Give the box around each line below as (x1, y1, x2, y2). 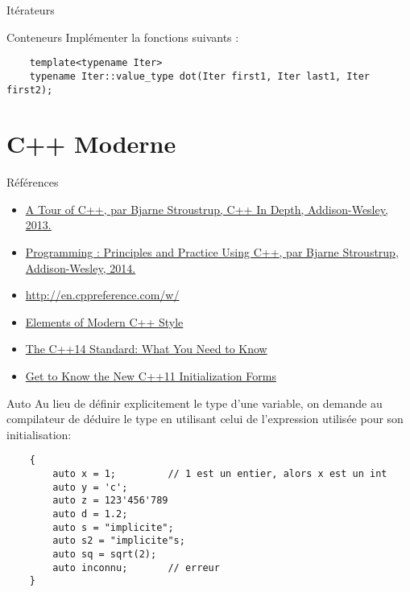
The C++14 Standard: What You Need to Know (25, 340, 267, 357)
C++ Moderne (6, 127, 176, 160)
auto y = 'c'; (52, 481, 128, 493)
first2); (6, 84, 53, 96)
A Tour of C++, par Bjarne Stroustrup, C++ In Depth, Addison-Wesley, (25, 200, 388, 217)
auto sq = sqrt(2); (52, 549, 157, 560)
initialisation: (6, 425, 72, 442)
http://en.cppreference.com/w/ (25, 286, 180, 303)
